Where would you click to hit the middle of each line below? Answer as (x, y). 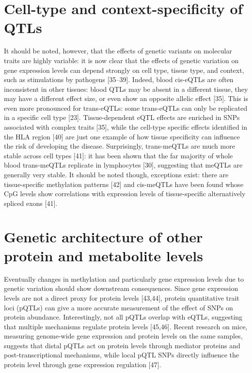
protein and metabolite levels (103, 255)
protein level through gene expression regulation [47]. (83, 365)
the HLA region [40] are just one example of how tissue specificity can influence (122, 136)
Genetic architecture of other (103, 236)
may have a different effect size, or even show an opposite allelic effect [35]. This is (126, 98)
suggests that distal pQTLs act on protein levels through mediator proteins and (122, 345)
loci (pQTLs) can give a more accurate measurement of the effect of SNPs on (118, 307)
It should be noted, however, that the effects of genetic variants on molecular (118, 51)
